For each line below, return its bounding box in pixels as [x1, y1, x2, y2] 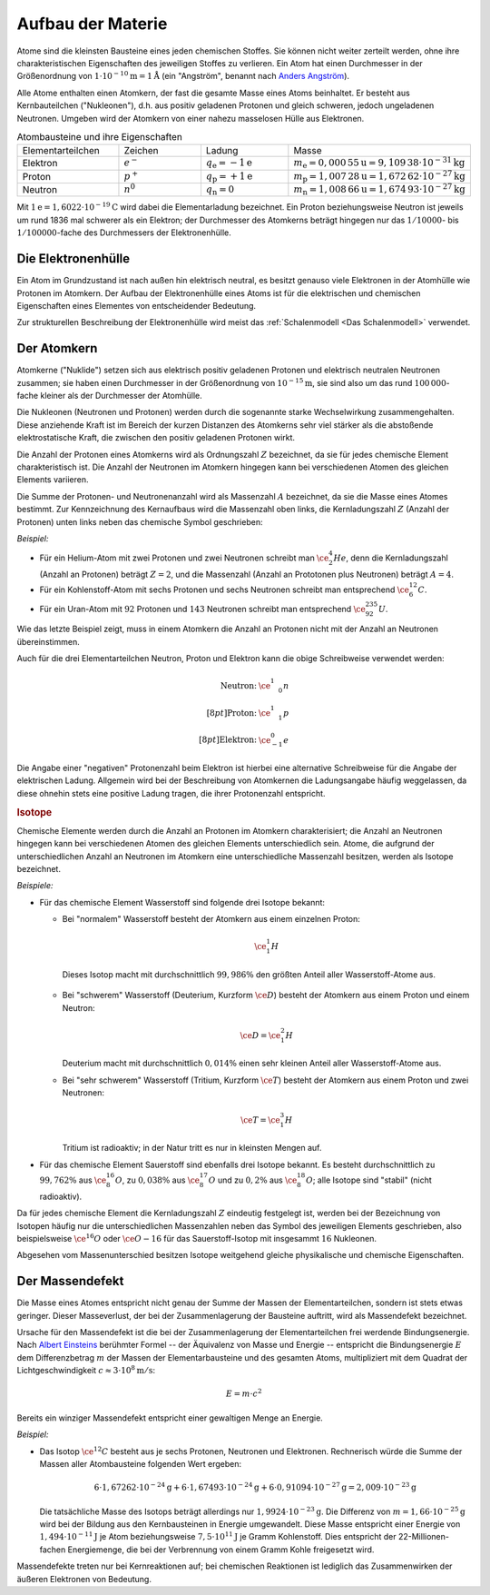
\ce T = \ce [240, 1115, 280, 1125]
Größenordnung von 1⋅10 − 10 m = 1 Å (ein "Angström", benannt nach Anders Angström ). [16, 69, 349, 82]
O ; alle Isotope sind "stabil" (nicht [305, 1174, 433, 1185]
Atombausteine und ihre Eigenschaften [16, 131, 183, 144]
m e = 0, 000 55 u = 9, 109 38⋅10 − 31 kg [293, 154, 465, 171]
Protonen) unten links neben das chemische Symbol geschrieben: [16, 516, 263, 527]
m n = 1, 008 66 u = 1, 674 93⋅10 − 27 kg [293, 182, 466, 197]
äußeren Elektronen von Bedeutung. [16, 1573, 152, 1584]
